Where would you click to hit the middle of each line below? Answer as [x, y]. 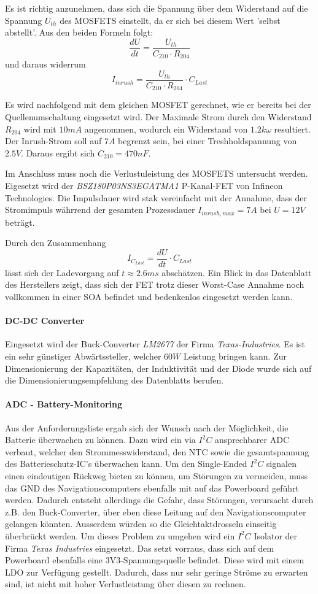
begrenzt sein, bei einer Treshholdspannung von [207, 141]
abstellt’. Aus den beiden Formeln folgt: [79, 32]
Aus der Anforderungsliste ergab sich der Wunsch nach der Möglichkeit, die [147, 427]
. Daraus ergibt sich [58, 152]
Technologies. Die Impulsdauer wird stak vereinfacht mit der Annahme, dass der [156, 197]
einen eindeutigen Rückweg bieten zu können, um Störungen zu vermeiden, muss [157, 475]
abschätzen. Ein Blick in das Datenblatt [237, 272]
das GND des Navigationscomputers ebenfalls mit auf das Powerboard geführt [152, 488]
